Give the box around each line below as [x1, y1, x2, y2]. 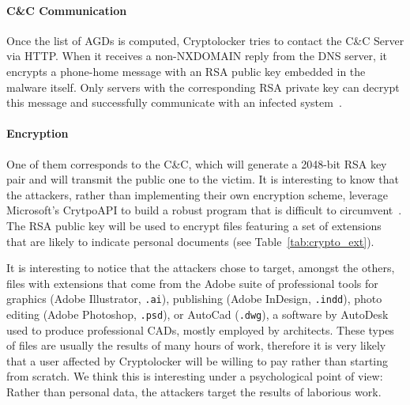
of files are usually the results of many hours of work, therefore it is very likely [6, 337, 386, 354]
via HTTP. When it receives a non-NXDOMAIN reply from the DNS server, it [6, 47, 387, 64]
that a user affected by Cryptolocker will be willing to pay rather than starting [6, 352, 389, 369]
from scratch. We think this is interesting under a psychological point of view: [6, 368, 383, 384]
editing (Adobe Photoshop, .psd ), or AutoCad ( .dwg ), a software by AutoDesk [6, 305, 389, 322]
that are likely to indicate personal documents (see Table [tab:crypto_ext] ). [6, 233, 374, 249]
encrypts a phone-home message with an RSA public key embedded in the [6, 62, 366, 79]
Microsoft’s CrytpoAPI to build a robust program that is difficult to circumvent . [6, 202, 402, 218]
